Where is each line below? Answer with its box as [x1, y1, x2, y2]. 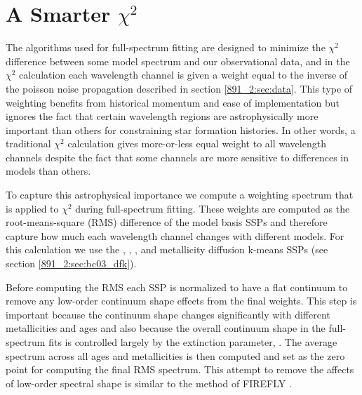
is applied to [6, 201, 59, 215]
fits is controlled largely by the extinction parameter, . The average [48, 335, 337, 349]
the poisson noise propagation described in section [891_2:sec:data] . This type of [6, 81, 353, 95]
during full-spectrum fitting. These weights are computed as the [75, 201, 350, 215]
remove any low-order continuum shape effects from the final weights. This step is [6, 293, 357, 308]
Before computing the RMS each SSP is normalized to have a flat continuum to [6, 279, 348, 294]
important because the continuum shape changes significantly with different [6, 307, 330, 321]
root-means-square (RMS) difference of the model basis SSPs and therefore [6, 215, 328, 229]
